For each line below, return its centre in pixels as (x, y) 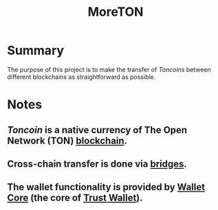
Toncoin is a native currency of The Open (97, 130)
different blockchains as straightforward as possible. (81, 77)
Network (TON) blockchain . (67, 140)
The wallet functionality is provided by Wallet (106, 187)
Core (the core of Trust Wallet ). (75, 198)
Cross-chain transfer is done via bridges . (97, 164)
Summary (35, 50)
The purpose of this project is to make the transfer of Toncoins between (109, 69)
